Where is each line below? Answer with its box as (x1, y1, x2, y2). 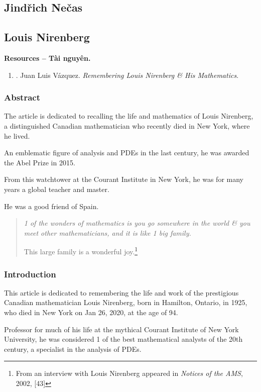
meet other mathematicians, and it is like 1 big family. (24, 227, 191, 238)
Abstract (4, 91, 40, 104)
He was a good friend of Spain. (4, 201, 99, 211)
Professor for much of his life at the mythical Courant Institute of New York (4, 324, 239, 334)
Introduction (4, 267, 56, 280)
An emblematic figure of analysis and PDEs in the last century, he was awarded (4, 147, 249, 158)
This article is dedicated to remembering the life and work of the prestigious (4, 287, 239, 298)
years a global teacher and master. (4, 183, 109, 194)
